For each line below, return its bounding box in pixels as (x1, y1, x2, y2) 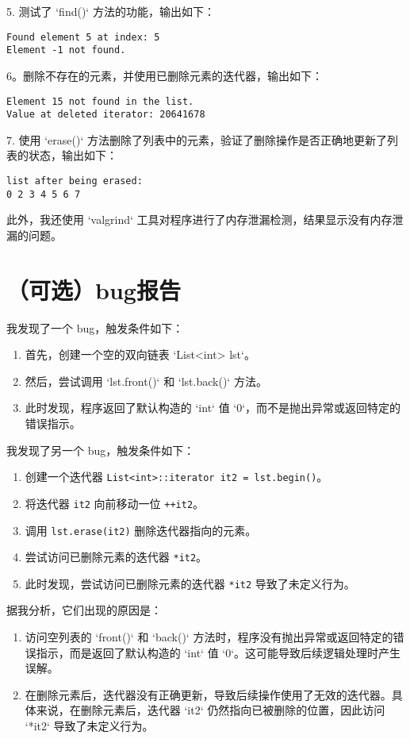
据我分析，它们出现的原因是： (6, 602, 162, 618)
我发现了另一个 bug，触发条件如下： (6, 441, 195, 458)
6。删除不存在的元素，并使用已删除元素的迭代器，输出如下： (6, 67, 323, 83)
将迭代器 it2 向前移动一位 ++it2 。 (25, 495, 205, 511)
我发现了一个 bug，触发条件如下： (6, 319, 184, 336)
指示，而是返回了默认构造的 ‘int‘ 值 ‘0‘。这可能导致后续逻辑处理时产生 (36, 644, 401, 660)
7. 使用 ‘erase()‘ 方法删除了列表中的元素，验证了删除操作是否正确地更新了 (6, 131, 387, 148)
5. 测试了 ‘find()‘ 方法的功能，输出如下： (6, 3, 215, 19)
